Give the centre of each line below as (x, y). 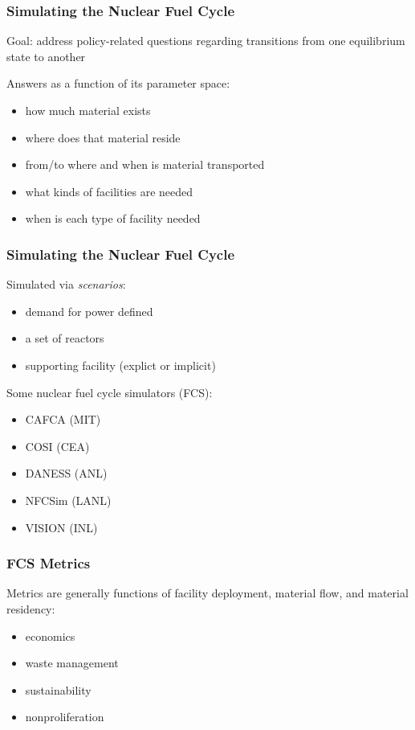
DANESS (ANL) (66, 473)
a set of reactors (65, 338)
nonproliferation (65, 717)
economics (50, 636)
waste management (72, 663)
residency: (31, 608)
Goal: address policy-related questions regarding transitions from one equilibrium (206, 41)
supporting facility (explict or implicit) (120, 365)
